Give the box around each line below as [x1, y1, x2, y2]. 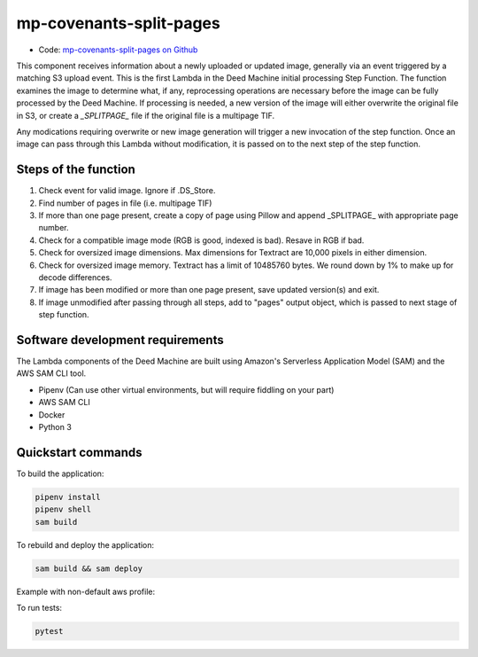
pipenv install [35, 492, 101, 502]
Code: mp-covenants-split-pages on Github [38, 44, 198, 55]
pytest [35, 626, 64, 636]
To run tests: [16, 602, 62, 613]
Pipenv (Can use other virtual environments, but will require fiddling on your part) [38, 384, 335, 395]
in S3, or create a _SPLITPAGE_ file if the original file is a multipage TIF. [16, 110, 275, 121]
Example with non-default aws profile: [16, 586, 156, 597]
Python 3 [38, 421, 73, 432]
